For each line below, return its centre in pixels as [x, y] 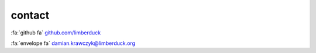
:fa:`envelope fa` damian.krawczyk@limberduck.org [73, 43]
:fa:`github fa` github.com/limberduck [56, 33]
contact [30, 15]
